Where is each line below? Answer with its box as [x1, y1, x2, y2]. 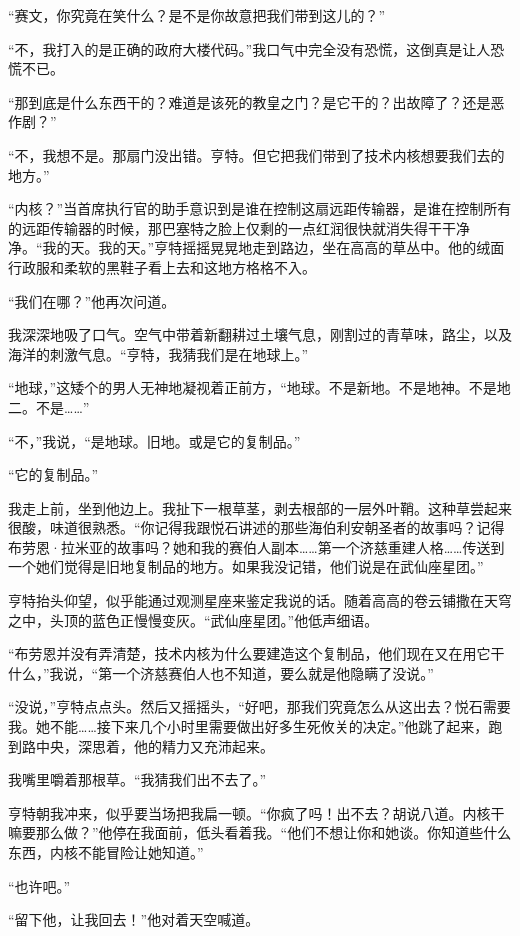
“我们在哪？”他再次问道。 [8, 290, 176, 311]
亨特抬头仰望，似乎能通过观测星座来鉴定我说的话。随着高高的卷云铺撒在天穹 [8, 590, 512, 611]
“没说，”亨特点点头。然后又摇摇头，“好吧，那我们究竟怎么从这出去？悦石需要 [8, 696, 511, 717]
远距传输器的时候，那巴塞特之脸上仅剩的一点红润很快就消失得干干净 [22, 217, 470, 238]
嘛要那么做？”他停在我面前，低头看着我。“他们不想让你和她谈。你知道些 [8, 822, 484, 843]
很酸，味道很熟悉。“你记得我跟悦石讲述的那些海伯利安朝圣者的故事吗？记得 [8, 517, 505, 538]
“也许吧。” [8, 875, 71, 896]
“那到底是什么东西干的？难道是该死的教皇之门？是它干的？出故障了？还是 [8, 91, 491, 112]
